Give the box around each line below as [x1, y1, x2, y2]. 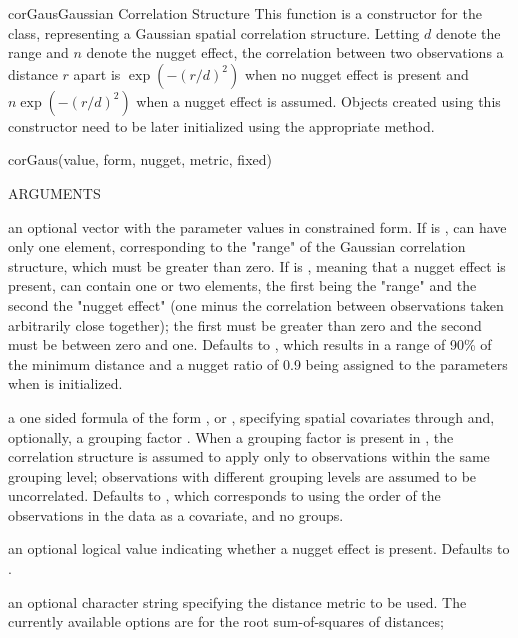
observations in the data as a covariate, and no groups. [8, 504, 344, 525]
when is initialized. [8, 373, 123, 394]
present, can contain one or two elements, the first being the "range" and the [8, 275, 477, 296]
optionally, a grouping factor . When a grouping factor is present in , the [8, 426, 454, 447]
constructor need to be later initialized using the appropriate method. [8, 115, 435, 136]
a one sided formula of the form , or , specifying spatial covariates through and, [8, 406, 495, 427]
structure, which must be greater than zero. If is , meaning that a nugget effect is [8, 255, 506, 276]
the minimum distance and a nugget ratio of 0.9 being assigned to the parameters [8, 353, 508, 374]
